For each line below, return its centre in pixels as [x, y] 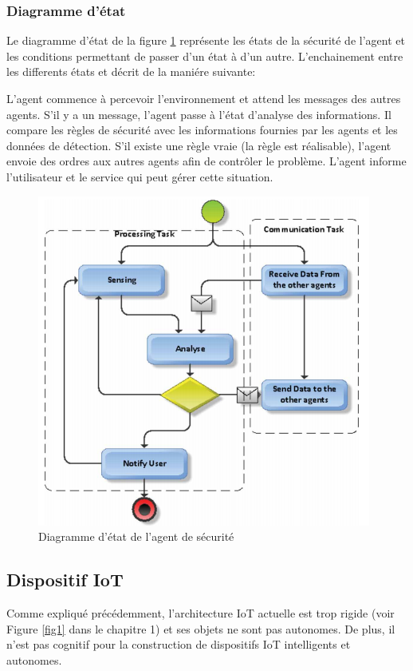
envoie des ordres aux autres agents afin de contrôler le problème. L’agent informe [206, 161]
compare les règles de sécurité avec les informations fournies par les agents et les [202, 130]
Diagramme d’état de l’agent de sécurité [136, 536]
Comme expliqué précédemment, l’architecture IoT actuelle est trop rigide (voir [201, 612]
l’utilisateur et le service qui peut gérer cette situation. [140, 176]
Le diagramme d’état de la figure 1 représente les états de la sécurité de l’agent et [206, 40]
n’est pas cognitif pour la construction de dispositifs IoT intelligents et [179, 644]
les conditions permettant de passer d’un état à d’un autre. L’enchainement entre [205, 56]
